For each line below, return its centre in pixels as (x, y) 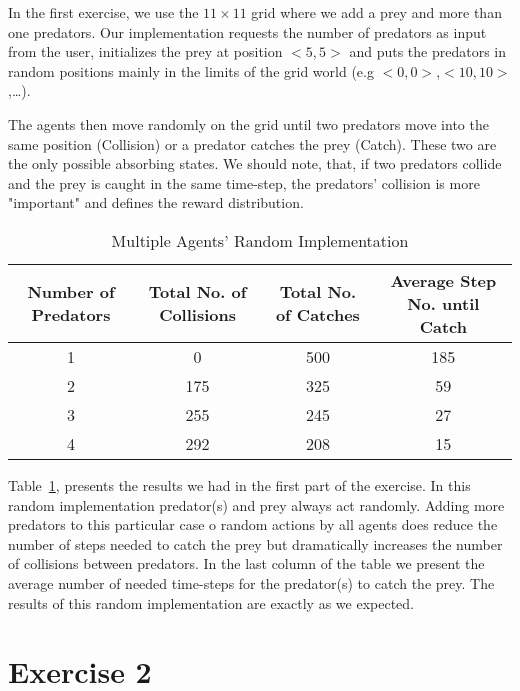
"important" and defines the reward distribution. (156, 202)
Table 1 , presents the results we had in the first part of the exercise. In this (239, 484)
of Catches (317, 315)
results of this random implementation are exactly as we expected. (211, 602)
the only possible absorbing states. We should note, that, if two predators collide (255, 163)
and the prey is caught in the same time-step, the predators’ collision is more (244, 182)
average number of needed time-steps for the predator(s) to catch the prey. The (251, 582)
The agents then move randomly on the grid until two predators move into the (248, 123)
